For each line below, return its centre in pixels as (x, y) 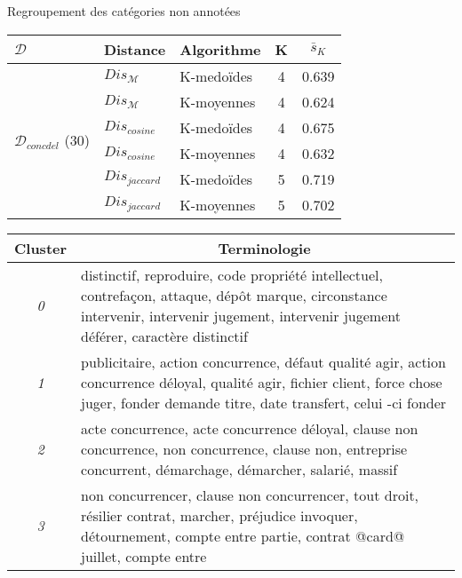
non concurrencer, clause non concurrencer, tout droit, (250, 495)
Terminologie (264, 248)
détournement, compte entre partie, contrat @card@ (243, 535)
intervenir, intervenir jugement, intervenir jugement (241, 315)
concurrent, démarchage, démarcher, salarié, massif (239, 469)
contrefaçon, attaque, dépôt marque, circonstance (234, 295)
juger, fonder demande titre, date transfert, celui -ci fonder (264, 402)
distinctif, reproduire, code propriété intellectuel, (232, 274)
